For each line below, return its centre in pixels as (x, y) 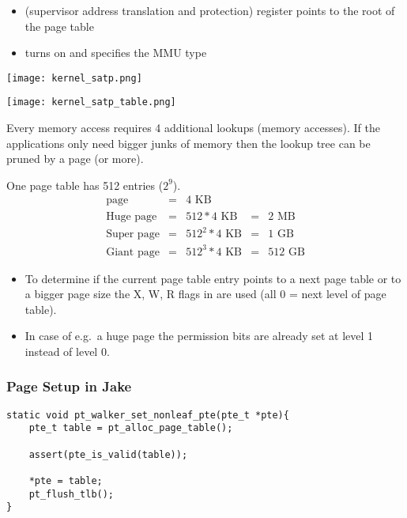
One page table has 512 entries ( (85, 185)
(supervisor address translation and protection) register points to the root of (210, 10)
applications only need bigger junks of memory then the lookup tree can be (188, 143)
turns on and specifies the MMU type (116, 53)
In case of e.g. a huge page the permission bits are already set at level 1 (199, 336)
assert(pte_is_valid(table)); (108, 454)
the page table (59, 26)
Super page (133, 234)
